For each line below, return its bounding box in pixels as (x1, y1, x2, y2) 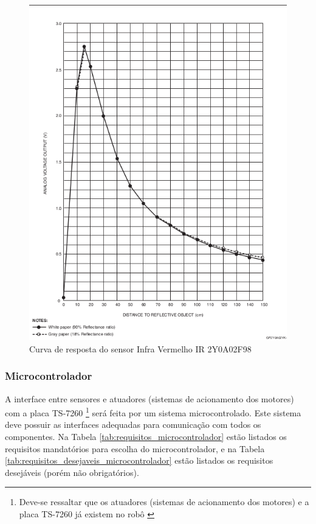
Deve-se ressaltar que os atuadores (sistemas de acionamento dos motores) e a (19, 495, 309, 508)
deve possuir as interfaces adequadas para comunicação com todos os (5, 418, 261, 431)
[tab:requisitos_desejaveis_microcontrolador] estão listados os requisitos (5, 454, 273, 467)
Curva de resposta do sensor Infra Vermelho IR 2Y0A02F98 (29, 342, 252, 355)
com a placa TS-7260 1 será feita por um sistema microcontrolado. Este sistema (5, 405, 301, 419)
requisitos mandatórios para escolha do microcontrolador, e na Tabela (5, 442, 265, 455)
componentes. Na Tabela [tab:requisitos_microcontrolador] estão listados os (5, 430, 287, 443)
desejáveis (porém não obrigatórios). (5, 466, 139, 478)
